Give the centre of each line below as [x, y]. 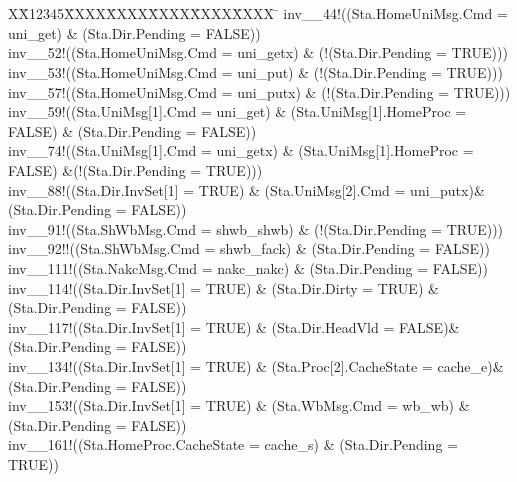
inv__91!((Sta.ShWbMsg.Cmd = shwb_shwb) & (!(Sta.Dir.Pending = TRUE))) [256, 228]
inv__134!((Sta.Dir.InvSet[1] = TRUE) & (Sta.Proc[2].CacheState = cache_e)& [256, 365]
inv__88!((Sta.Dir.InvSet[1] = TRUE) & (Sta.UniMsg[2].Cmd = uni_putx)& [246, 189]
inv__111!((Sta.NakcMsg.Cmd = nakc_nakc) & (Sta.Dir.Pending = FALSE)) [248, 267]
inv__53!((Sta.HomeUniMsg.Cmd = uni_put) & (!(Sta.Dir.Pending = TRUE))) [255, 72]
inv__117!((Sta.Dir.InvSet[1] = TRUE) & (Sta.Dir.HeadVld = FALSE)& [234, 326]
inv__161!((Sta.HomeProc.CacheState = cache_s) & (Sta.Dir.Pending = [233, 444]
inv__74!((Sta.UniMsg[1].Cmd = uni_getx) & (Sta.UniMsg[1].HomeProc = [241, 150]
